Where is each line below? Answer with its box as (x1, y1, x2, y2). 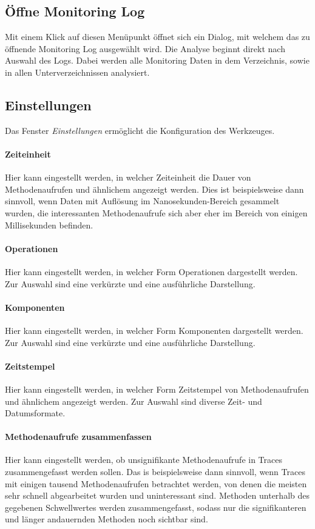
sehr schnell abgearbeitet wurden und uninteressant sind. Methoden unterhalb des (5, 489, 310, 502)
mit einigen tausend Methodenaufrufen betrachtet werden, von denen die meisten (5, 477, 307, 490)
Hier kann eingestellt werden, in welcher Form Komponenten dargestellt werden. (5, 324, 303, 336)
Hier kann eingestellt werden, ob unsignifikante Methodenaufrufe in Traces (5, 453, 282, 466)
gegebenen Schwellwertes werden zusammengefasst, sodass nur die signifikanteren (5, 501, 307, 513)
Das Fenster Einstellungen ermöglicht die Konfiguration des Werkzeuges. (5, 124, 275, 136)
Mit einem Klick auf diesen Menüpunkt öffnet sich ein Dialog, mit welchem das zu (5, 30, 310, 43)
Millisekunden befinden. (5, 218, 93, 231)
